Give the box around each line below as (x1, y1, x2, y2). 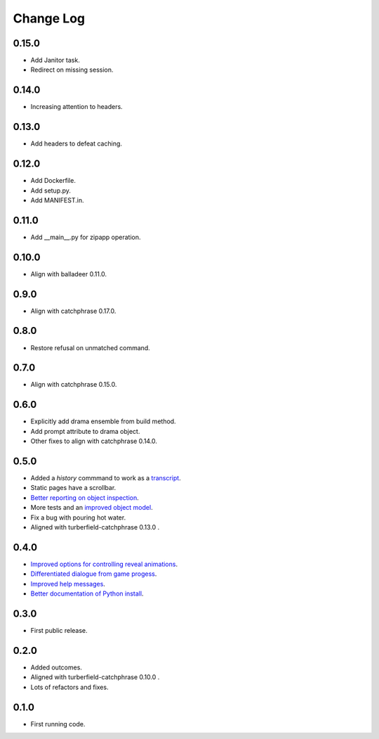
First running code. (30, 719, 86, 728)
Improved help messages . (30, 579, 105, 588)
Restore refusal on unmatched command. (30, 343, 150, 352)
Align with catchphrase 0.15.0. (30, 380, 117, 389)
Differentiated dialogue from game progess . (30, 570, 157, 578)
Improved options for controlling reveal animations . (30, 560, 178, 568)
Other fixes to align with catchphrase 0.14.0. (30, 437, 158, 446)
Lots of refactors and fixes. (30, 683, 109, 691)
